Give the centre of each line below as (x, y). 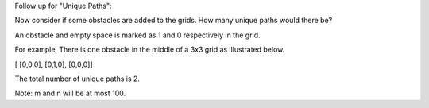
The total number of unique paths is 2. (77, 79)
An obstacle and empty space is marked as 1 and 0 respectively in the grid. (138, 35)
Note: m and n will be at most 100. (70, 93)
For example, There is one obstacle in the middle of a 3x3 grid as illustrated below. (150, 50)
